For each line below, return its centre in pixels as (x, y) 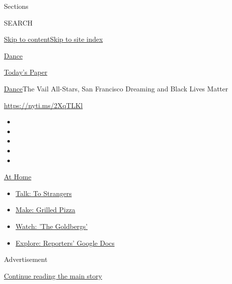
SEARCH (18, 22)
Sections (16, 6)
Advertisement (26, 259)
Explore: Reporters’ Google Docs (65, 242)
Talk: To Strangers (43, 193)
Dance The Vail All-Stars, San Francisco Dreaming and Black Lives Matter (116, 88)
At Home (18, 177)
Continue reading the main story (53, 275)
